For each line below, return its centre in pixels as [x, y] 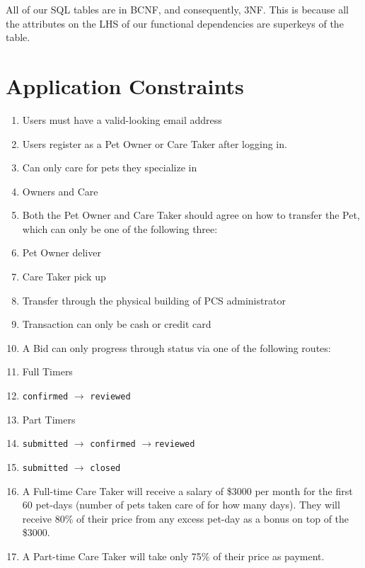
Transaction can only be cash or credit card [117, 324]
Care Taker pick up [64, 277]
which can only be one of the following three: [120, 228]
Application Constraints [125, 85]
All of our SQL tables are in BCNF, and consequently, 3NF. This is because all [178, 9]
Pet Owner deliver [62, 252]
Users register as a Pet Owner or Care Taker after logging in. [155, 143]
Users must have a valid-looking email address [122, 119]
